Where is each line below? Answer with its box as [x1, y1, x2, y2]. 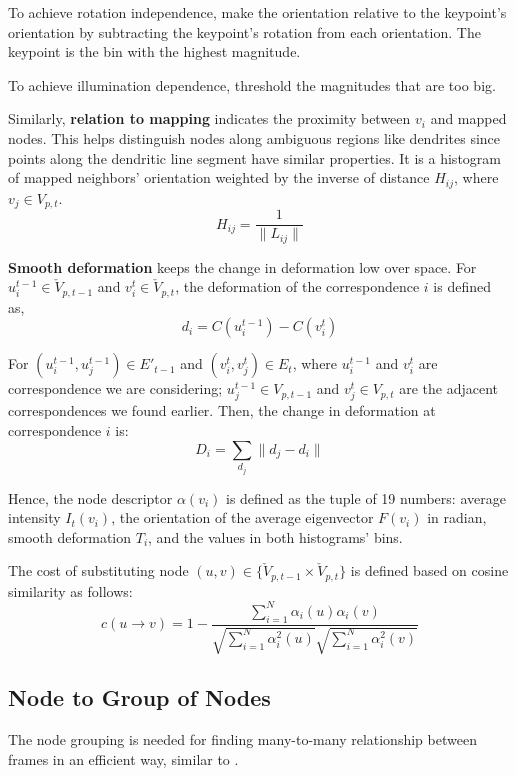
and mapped [430, 108, 507, 129]
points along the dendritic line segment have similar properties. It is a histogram [8, 147, 501, 168]
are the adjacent [399, 378, 498, 399]
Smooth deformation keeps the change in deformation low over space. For [8, 256, 477, 277]
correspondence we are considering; [8, 378, 223, 399]
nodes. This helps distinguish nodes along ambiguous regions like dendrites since [8, 127, 501, 148]
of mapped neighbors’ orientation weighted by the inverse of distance [8, 167, 430, 188]
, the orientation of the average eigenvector [111, 507, 374, 528]
